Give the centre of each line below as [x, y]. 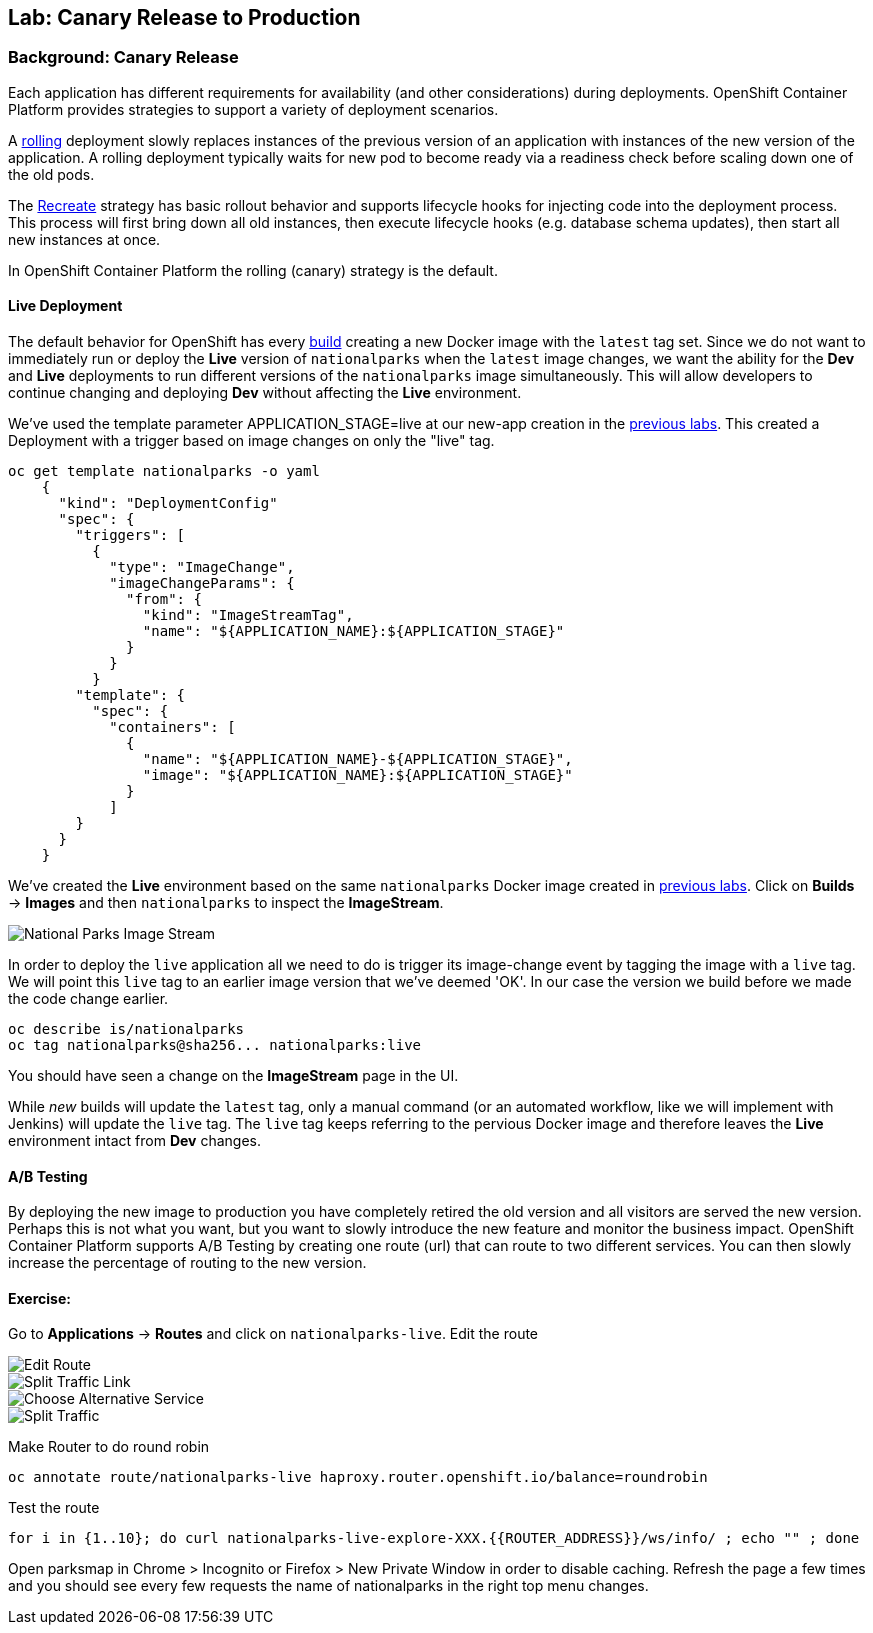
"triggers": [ [130, 535]
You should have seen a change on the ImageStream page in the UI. [233, 1076]
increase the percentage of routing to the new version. [187, 1263]
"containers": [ [172, 727]
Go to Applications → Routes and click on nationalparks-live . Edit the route [273, 1334]
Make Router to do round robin [109, 1447]
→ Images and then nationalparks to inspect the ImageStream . [226, 903]
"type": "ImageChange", [202, 567]
